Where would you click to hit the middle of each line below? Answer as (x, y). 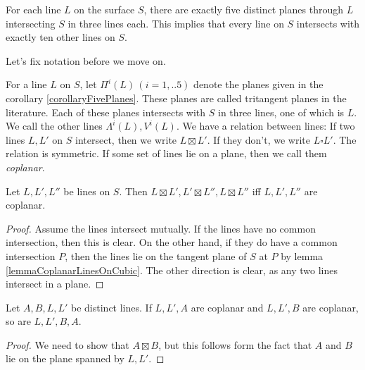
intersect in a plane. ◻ (55, 284)
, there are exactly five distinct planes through (243, 9)
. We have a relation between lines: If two (265, 126)
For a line (26, 84)
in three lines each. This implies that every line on (176, 23)
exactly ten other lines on (60, 37)
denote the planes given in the (258, 84)
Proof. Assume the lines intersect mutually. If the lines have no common (161, 228)
